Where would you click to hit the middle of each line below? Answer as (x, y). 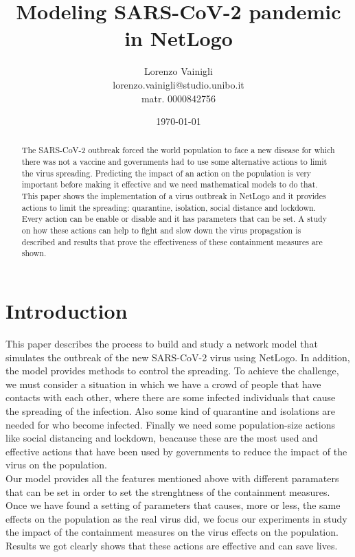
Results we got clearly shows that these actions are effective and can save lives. (172, 545)
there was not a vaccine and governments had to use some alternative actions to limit (174, 162)
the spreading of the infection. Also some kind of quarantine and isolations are (171, 410)
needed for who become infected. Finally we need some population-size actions (170, 424)
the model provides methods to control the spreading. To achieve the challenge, (172, 371)
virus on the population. (56, 465)
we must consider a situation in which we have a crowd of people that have (163, 384)
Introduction (67, 311)
